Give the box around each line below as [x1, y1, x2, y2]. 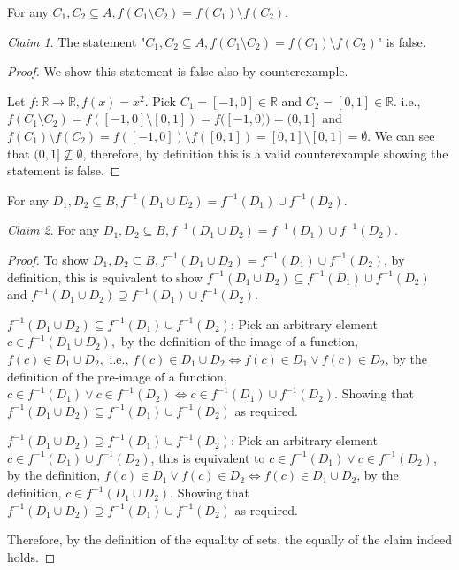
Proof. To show [7, 250, 89, 268]
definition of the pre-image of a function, [7, 366, 227, 385]
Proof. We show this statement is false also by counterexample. [7, 62, 348, 81]
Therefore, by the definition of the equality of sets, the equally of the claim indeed [7, 530, 453, 549]
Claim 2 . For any [7, 220, 100, 239]
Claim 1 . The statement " [7, 32, 146, 50]
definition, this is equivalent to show [7, 267, 203, 286]
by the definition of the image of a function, [120, 332, 358, 350]
